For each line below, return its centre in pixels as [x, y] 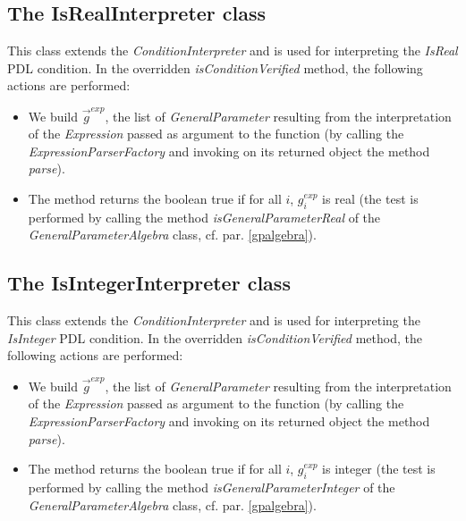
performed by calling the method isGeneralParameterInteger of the [212, 487]
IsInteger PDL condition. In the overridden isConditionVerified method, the [215, 337]
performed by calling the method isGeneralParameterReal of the [204, 217]
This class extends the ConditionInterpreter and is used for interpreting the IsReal [233, 50]
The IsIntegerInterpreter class [149, 283]
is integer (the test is [379, 469]
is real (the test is [370, 199]
